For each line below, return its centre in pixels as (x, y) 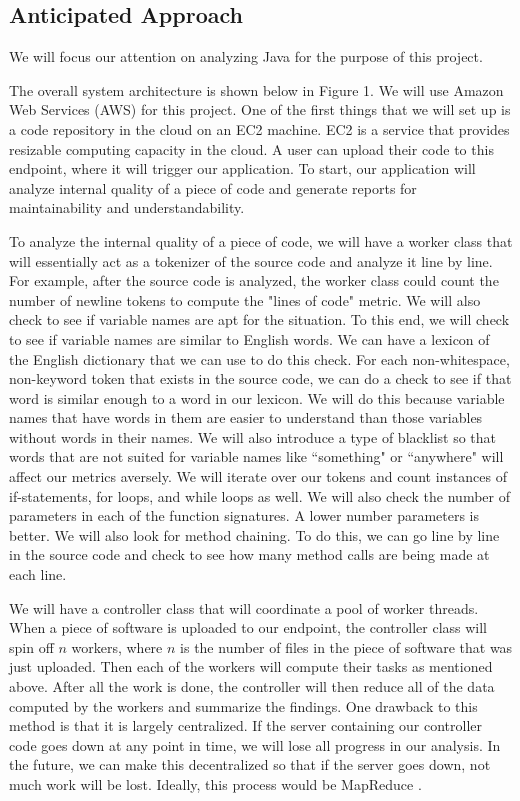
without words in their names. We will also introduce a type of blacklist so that (253, 436)
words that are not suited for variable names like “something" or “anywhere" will (256, 456)
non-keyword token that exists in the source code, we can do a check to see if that (260, 378)
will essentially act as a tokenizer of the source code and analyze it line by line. (251, 260)
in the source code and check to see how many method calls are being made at (249, 554)
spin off (31, 646)
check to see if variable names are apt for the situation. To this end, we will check (259, 319)
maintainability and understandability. (127, 207)
